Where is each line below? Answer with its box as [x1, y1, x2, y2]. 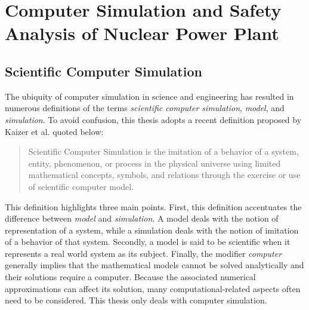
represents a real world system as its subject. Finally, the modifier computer [5, 247, 282, 259]
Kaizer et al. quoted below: [5, 125, 104, 137]
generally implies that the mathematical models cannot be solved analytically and [5, 259, 304, 271]
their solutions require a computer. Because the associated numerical [5, 271, 256, 283]
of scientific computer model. [28, 180, 134, 192]
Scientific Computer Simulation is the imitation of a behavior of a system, [28, 145, 299, 158]
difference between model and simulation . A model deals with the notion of [5, 212, 279, 225]
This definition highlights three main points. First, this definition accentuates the [5, 200, 302, 213]
